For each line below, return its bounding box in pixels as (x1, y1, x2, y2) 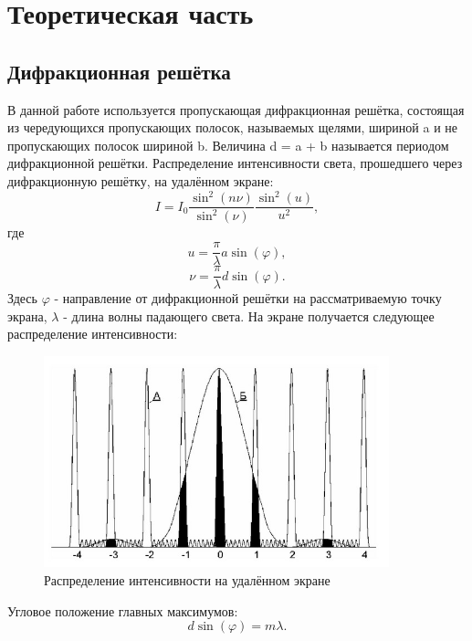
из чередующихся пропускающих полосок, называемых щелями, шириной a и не (7, 118, 458, 137)
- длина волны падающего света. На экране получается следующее (63, 306, 435, 325)
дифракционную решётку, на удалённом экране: (7, 171, 274, 190)
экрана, (7, 306, 47, 325)
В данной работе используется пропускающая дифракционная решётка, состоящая (7, 100, 465, 119)
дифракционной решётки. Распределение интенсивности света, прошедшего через (7, 153, 463, 173)
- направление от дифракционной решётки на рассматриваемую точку (54, 289, 442, 308)
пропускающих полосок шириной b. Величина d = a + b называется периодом (7, 135, 449, 154)
